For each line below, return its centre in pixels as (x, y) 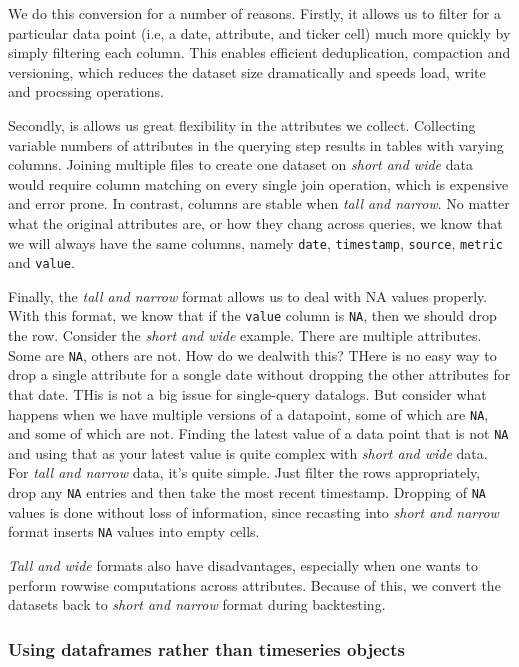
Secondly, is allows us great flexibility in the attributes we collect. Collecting (242, 124)
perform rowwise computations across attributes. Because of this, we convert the (254, 584)
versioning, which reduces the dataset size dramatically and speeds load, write (247, 71)
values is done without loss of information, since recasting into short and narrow (253, 511)
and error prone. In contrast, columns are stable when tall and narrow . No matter (259, 203)
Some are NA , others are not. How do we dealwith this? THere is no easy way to (252, 354)
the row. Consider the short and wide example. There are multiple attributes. (245, 335)
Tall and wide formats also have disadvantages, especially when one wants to (243, 564)
